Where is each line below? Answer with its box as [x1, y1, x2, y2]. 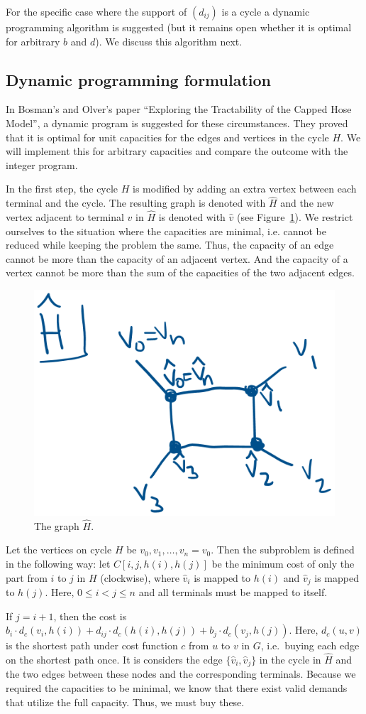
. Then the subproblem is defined [211, 542, 355, 557]
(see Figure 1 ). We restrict [236, 209, 353, 224]
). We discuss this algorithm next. [95, 33, 243, 48]
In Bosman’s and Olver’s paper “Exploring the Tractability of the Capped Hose [6, 102, 352, 117]
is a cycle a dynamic [221, 4, 310, 18]
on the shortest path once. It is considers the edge [6, 652, 223, 666]
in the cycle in [259, 652, 321, 666]
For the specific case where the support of [6, 4, 187, 18]
